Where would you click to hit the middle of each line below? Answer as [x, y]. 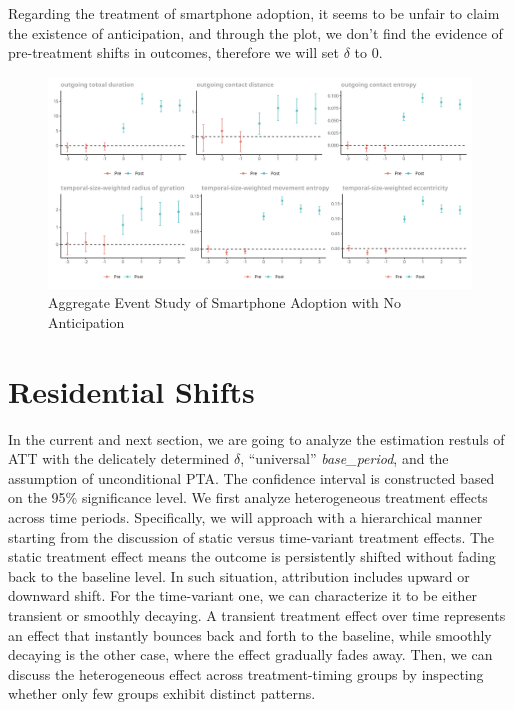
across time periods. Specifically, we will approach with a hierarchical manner [245, 517]
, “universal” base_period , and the [344, 458]
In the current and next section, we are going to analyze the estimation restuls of [256, 438]
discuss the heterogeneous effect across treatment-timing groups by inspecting [246, 673]
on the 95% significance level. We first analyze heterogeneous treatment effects [248, 497]
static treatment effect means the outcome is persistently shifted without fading [252, 556]
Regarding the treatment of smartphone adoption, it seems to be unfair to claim [254, 13]
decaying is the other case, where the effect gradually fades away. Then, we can [250, 654]
